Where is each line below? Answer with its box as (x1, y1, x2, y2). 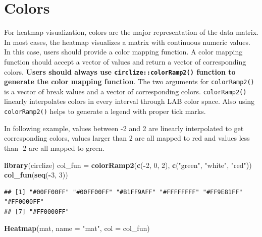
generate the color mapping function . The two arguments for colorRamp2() (4, 76, 254, 87)
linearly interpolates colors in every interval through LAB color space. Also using (4, 96, 255, 106)
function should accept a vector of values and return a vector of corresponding (4, 56, 246, 67)
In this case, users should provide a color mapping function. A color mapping (4, 46, 243, 57)
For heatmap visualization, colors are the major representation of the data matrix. (4, 27, 258, 37)
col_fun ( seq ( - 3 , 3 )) (4, 169, 68, 180)
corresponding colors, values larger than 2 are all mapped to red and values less (4, 133, 250, 143)
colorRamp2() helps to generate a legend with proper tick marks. (4, 106, 206, 116)
